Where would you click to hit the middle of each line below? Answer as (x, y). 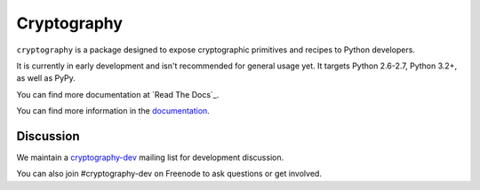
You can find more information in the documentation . (113, 111)
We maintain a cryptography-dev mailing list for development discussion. (150, 158)
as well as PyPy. (46, 78)
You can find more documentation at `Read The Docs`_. (118, 94)
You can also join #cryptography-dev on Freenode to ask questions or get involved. (169, 174)
